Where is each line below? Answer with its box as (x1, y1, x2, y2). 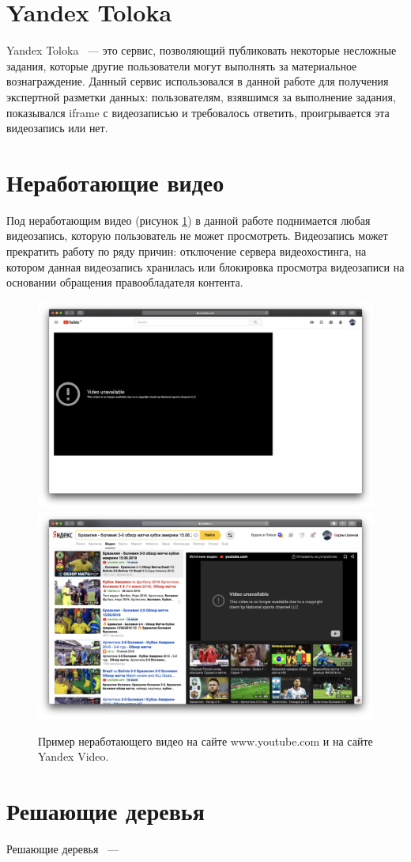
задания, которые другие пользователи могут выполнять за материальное (6, 57, 357, 74)
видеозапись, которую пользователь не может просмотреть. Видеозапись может (6, 227, 388, 244)
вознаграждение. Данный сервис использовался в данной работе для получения (6, 73, 389, 89)
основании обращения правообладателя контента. (6, 274, 243, 290)
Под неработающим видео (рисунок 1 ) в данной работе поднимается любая (6, 211, 371, 228)
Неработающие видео (6, 165, 224, 198)
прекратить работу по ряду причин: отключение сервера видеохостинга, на (6, 243, 367, 259)
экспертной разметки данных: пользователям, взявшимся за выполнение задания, (6, 88, 396, 104)
